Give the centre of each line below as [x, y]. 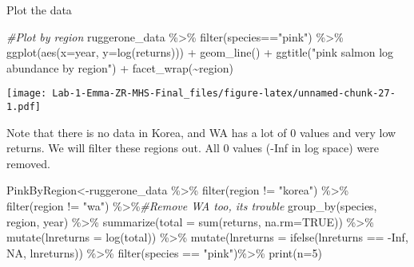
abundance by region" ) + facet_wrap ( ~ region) [120, 67]
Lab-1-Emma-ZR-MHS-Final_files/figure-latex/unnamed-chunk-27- [224, 94]
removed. [28, 163]
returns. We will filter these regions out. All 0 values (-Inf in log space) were [193, 148]
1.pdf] [24, 107]
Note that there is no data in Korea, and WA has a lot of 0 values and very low [201, 132]
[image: [27, 94]
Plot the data [39, 10]
